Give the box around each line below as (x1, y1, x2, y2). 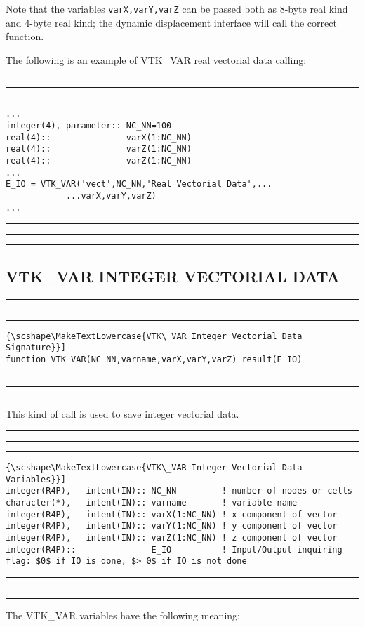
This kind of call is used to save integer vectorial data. (6, 406, 239, 421)
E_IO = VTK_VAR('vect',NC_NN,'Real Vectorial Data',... (6, 179, 272, 190)
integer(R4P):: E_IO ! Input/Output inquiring (6, 544, 343, 555)
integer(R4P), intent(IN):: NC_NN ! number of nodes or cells (6, 486, 352, 496)
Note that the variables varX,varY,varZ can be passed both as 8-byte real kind (6, 1, 348, 15)
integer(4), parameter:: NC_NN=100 (6, 121, 172, 131)
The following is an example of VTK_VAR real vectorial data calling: (6, 52, 307, 67)
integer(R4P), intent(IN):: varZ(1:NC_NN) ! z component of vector (6, 533, 338, 543)
